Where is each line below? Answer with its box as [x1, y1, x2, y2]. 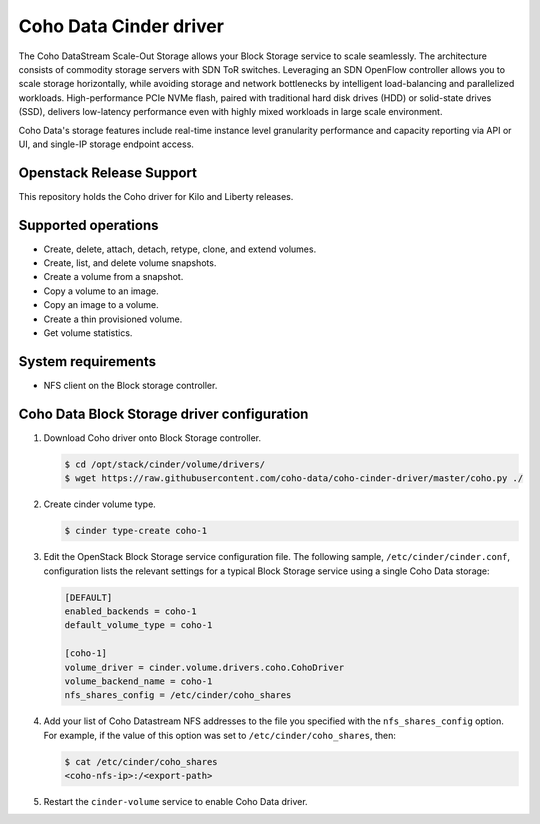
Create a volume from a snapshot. [43, 271, 184, 283]
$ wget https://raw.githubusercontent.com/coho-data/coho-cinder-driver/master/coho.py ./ [64, 473, 524, 484]
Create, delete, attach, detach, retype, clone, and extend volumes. [43, 243, 317, 255]
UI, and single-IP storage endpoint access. [18, 138, 195, 150]
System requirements [18, 353, 157, 370]
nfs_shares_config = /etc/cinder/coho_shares [64, 690, 292, 701]
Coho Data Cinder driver [18, 15, 225, 37]
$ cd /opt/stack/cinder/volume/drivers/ [64, 458, 265, 470]
